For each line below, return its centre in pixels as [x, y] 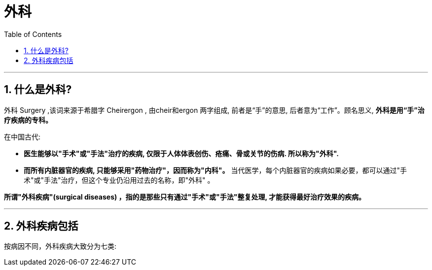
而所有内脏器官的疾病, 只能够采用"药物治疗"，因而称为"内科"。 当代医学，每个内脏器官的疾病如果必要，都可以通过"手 [215, 170]
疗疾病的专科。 [28, 120]
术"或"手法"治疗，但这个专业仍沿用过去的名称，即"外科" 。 [119, 180]
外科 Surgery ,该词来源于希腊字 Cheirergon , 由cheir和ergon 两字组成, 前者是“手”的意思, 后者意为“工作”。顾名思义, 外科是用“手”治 [214, 110]
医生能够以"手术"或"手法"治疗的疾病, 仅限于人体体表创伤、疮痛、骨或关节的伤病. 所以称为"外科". [181, 153]
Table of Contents [33, 34]
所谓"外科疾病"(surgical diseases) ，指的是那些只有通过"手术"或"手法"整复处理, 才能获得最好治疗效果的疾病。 [185, 197]
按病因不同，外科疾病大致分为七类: [60, 246]
